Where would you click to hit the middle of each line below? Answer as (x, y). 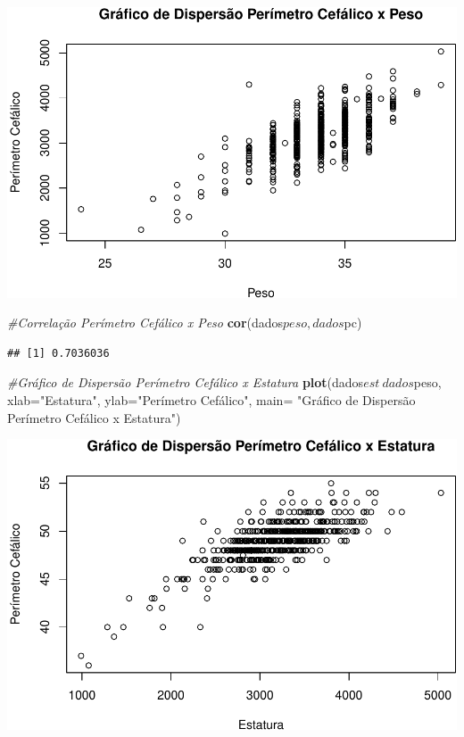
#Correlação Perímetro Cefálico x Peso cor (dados (145, 323)
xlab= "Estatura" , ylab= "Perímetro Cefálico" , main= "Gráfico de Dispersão (211, 400)
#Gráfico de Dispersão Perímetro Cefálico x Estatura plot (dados (186, 382)
